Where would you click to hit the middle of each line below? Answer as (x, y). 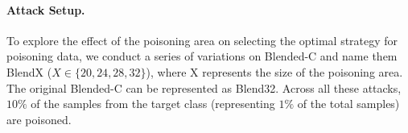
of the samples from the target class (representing (153, 104)
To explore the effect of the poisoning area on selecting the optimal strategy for (202, 40)
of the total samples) (348, 104)
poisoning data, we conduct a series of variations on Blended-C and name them (202, 56)
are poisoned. (39, 119)
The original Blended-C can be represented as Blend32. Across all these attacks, (204, 87)
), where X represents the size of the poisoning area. (274, 71)
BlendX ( (29, 71)
